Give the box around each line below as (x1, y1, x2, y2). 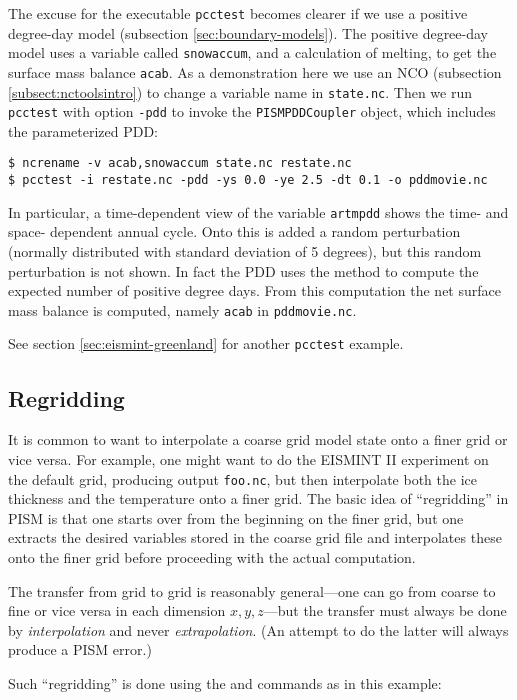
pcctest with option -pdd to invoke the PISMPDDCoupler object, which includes (8, 101, 496, 122)
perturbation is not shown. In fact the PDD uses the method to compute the (8, 260, 479, 281)
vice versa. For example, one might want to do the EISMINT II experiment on (8, 448, 489, 469)
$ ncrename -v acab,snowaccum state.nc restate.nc (8, 156, 352, 171)
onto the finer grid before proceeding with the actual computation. (8, 546, 416, 567)
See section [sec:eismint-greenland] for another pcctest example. (8, 333, 404, 354)
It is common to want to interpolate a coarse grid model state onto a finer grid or (8, 429, 508, 450)
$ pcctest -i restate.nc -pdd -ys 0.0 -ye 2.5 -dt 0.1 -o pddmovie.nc (8, 173, 488, 188)
